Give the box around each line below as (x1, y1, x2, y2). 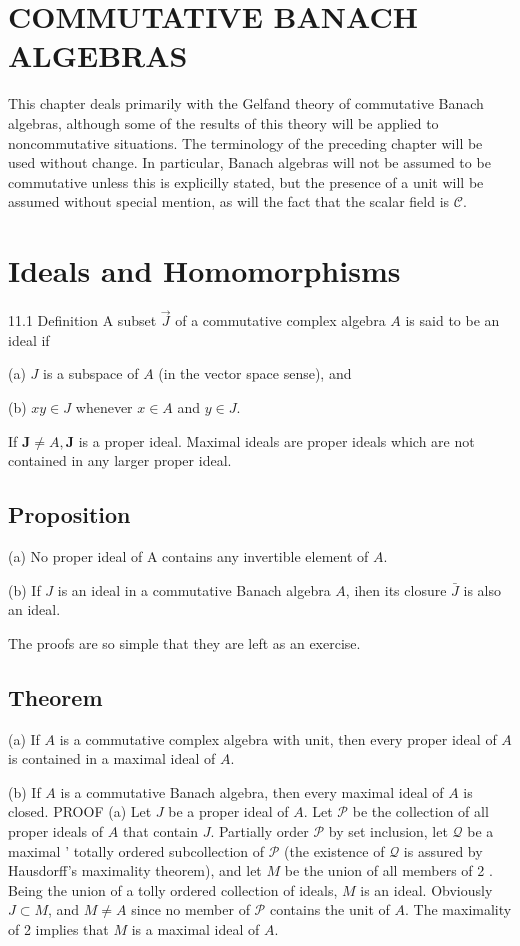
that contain (122, 820, 198, 841)
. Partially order (210, 820, 309, 841)
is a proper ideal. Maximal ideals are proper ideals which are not (78, 430, 475, 451)
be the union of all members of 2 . (284, 860, 493, 881)
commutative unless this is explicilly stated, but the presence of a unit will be (8, 171, 484, 192)
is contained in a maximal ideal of (8, 748, 216, 769)
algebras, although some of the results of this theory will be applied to (8, 112, 439, 133)
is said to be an (405, 310, 500, 331)
